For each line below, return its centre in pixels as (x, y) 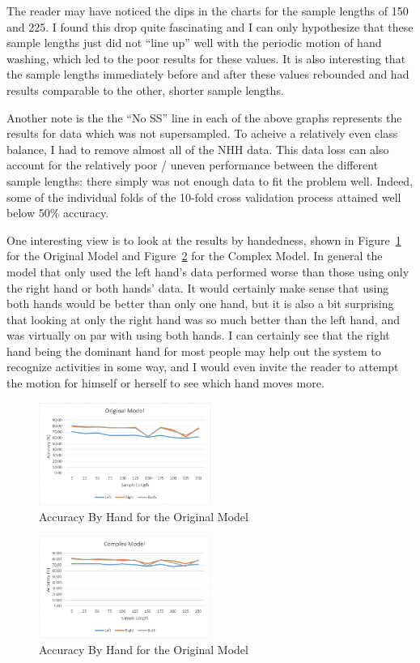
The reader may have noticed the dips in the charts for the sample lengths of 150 (208, 11)
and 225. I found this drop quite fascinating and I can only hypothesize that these (210, 26)
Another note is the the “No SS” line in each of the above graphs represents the (204, 117)
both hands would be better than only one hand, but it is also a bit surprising (200, 304)
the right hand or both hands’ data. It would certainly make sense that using (198, 287)
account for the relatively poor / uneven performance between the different (193, 165)
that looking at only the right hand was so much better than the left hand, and (203, 319)
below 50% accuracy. (58, 213)
